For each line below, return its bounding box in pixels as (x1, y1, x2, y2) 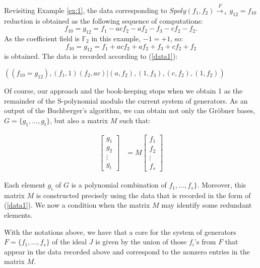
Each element (4, 180, 45, 190)
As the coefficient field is (4, 33, 80, 43)
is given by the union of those (95, 236, 187, 247)
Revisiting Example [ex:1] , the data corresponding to (4, 5, 167, 15)
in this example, (91, 33, 141, 43)
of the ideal (52, 236, 87, 247)
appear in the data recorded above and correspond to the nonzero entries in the (4, 246, 250, 256)
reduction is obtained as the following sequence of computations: (4, 15, 203, 26)
